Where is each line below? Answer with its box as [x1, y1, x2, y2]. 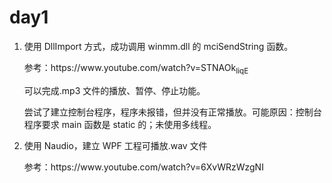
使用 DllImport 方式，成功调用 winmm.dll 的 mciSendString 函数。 [23, 40, 294, 52]
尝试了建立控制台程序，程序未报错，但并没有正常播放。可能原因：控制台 [23, 106, 322, 118]
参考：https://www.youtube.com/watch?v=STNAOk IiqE [23, 61, 249, 76]
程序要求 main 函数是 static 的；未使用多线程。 [23, 118, 217, 130]
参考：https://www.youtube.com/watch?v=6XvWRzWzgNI [23, 161, 264, 173]
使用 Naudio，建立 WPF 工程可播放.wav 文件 [23, 139, 208, 151]
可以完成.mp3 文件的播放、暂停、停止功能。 [23, 84, 206, 96]
